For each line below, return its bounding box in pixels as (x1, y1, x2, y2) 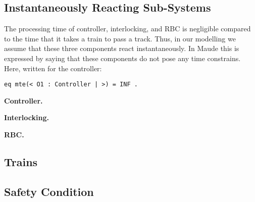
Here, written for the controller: (4, 63, 102, 73)
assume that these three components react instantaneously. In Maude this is (4, 43, 239, 54)
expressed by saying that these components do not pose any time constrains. (4, 53, 241, 63)
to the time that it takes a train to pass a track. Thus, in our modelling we (4, 33, 236, 43)
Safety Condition (4, 183, 94, 199)
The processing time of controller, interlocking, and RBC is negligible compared (4, 23, 251, 34)
